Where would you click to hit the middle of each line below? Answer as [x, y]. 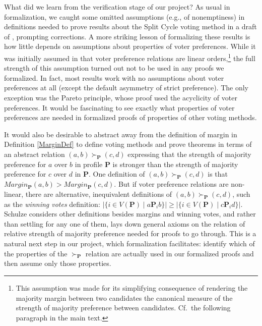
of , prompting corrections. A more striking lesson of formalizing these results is [127, 36]
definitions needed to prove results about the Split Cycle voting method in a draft [130, 26]
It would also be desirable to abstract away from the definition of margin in [121, 134]
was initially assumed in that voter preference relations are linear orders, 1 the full [130, 57]
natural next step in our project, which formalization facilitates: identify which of [129, 243]
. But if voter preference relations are [171, 184]
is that [218, 174]
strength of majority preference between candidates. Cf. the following [123, 308]
